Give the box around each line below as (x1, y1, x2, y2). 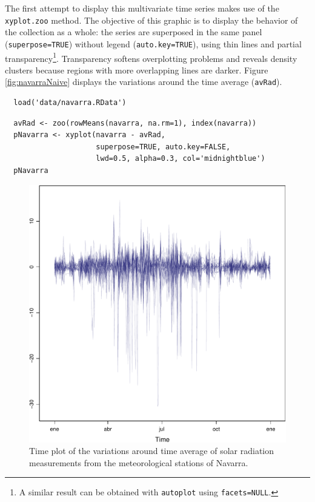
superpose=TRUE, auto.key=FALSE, (96, 142, 231, 151)
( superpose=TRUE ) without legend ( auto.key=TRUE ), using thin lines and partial (5, 37, 302, 50)
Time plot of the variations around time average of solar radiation (29, 444, 274, 457)
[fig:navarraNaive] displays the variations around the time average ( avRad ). (5, 75, 282, 88)
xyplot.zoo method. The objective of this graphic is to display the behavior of (5, 13, 298, 26)
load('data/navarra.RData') (13, 98, 127, 107)
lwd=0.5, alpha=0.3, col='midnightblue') (96, 154, 265, 163)
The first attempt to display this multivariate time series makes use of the (5, 2, 279, 14)
